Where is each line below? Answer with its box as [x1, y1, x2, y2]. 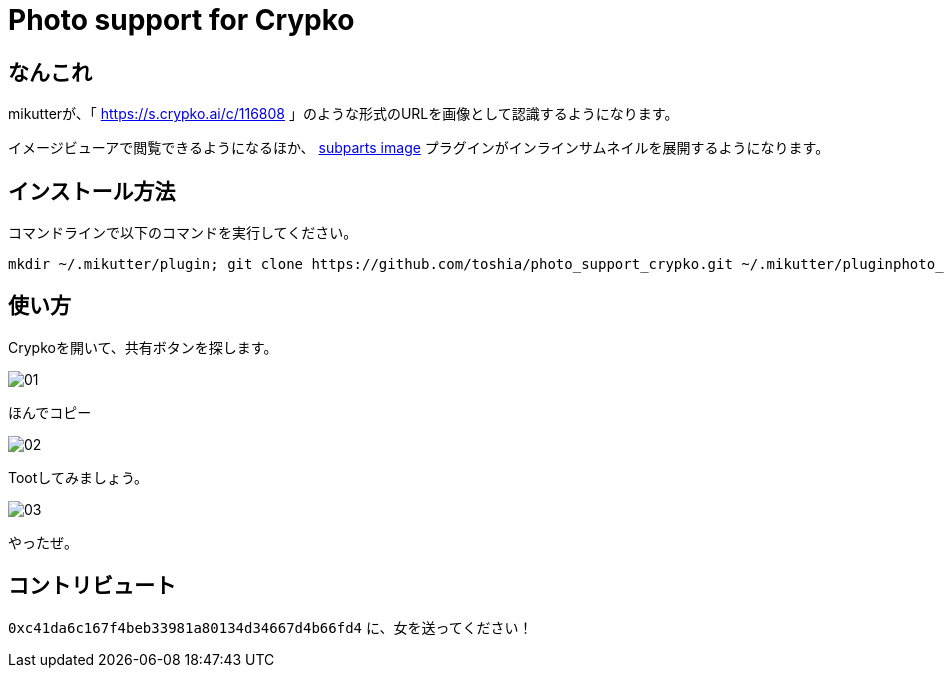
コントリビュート [8, 573, 176, 599]
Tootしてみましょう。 [8, 468, 149, 486]
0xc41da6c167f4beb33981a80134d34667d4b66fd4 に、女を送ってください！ [8, 618, 533, 636]
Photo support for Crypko [8, 3, 355, 37]
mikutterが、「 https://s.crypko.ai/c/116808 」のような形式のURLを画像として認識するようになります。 [8, 105, 679, 123]
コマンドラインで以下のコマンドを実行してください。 [8, 224, 358, 242]
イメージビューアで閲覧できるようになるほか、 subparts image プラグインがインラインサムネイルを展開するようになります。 [8, 139, 830, 157]
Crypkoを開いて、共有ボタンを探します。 [8, 338, 278, 356]
